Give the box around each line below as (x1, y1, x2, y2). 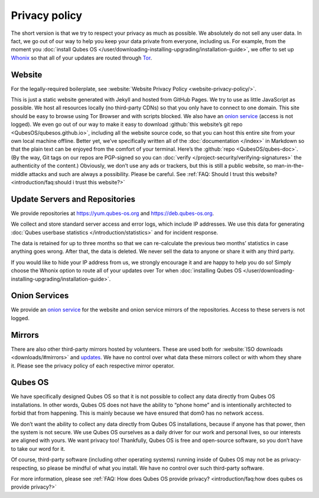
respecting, (11, 464, 39, 471)
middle (11, 170, 28, 177)
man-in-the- (274, 162, 304, 170)
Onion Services (11, 291, 69, 301)
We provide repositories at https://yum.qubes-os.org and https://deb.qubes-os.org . (11, 210, 214, 217)
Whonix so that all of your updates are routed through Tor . (11, 54, 152, 61)
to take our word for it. (11, 445, 66, 452)
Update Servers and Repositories (11, 194, 136, 204)
